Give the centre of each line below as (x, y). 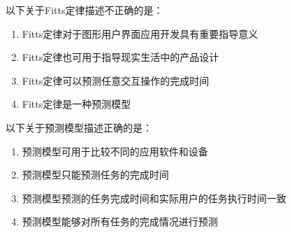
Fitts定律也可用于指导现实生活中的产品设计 (121, 57)
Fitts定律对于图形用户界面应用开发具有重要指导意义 (140, 33)
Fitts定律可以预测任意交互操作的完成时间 (116, 80)
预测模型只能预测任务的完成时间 (95, 175)
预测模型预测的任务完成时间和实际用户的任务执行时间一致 (154, 198)
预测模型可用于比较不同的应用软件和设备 (115, 151)
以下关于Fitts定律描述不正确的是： (85, 10)
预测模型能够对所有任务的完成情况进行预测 (120, 221)
